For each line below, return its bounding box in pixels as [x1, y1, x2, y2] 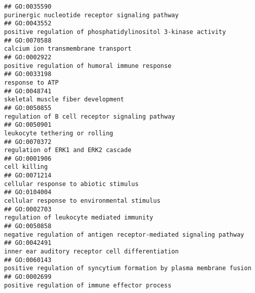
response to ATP [4, 79, 59, 86]
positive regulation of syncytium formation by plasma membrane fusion [4, 265, 251, 272]
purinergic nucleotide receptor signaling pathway [4, 11, 179, 19]
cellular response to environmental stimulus [4, 197, 161, 205]
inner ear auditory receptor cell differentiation [4, 248, 179, 255]
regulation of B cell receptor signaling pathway [4, 113, 175, 120]
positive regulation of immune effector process [4, 281, 172, 289]
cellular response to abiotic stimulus [4, 180, 139, 188]
